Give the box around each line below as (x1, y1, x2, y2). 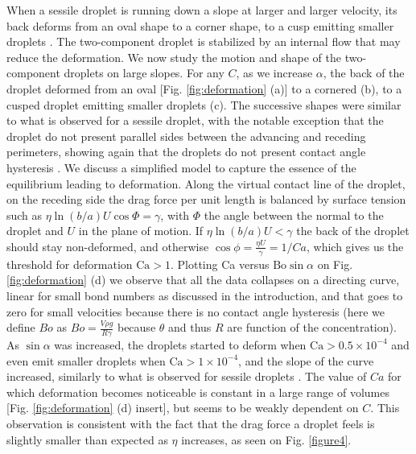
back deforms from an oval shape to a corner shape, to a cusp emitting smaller (6, 17, 394, 34)
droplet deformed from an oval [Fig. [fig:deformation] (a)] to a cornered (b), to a (6, 80, 402, 97)
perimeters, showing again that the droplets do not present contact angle (6, 143, 366, 160)
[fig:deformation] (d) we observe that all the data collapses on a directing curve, (6, 271, 400, 288)
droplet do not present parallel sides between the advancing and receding (6, 127, 366, 144)
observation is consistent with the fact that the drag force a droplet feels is (6, 415, 375, 431)
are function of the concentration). (227, 319, 397, 336)
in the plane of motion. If (78, 222, 204, 239)
